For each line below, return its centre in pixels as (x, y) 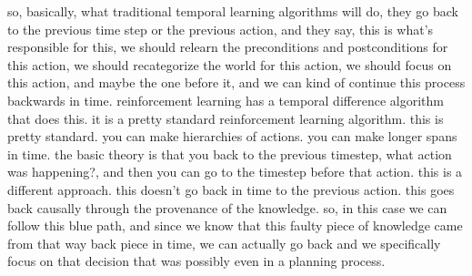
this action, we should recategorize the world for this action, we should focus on (230, 64)
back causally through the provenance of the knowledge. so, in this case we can (227, 207)
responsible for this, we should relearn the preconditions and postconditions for (228, 47)
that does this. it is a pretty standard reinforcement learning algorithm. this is (226, 118)
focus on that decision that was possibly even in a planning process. (196, 261)
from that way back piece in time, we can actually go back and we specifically (224, 243)
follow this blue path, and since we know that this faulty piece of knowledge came (235, 225)
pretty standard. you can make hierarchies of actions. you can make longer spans (232, 136)
